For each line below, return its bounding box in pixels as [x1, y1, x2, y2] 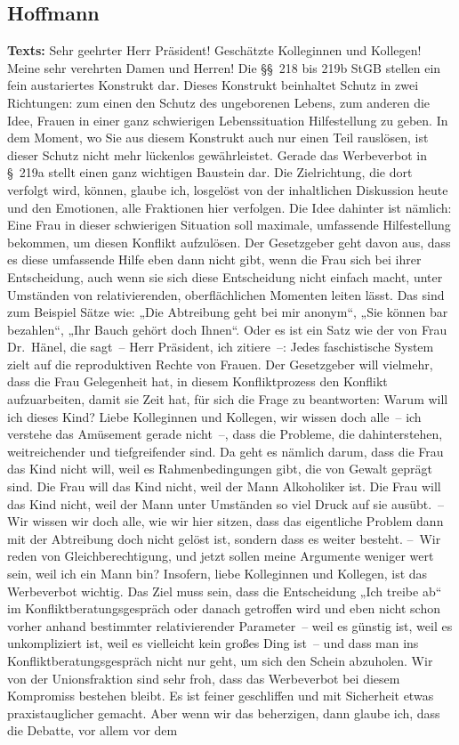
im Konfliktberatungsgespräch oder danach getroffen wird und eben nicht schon [7, 599, 440, 618]
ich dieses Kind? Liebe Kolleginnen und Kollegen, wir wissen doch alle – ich [7, 407, 422, 425]
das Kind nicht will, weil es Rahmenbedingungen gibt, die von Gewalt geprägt [7, 459, 433, 478]
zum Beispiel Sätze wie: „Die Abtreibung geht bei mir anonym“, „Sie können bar [7, 303, 448, 321]
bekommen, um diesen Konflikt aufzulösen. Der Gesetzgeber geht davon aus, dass [7, 232, 451, 251]
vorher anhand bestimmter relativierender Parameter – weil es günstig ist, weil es [7, 616, 453, 635]
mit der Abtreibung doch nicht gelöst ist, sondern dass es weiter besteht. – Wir [7, 529, 441, 547]
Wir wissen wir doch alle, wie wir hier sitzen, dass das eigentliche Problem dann [7, 512, 444, 530]
